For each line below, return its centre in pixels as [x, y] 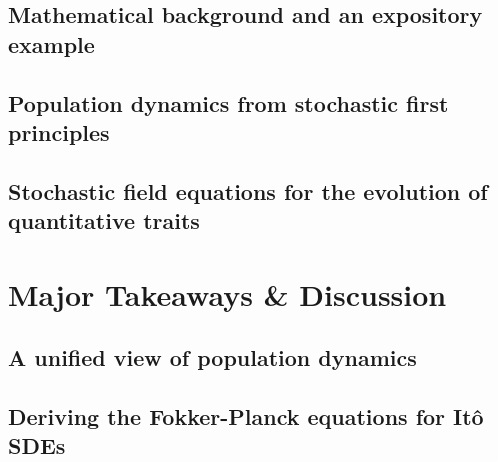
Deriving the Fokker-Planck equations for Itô [246, 416]
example [51, 43]
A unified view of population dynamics [212, 357]
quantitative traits [104, 220]
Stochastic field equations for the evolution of [248, 190]
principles [59, 131]
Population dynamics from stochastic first [228, 102]
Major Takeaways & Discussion [227, 293]
